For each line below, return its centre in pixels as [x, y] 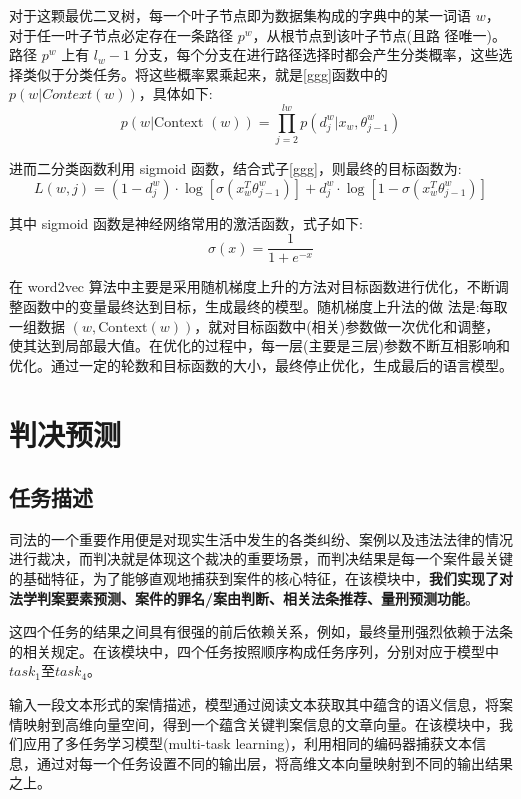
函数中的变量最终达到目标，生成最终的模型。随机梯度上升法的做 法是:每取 [265, 305]
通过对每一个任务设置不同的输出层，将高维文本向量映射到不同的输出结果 [274, 762]
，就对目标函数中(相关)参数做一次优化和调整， [347, 325]
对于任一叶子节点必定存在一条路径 [121, 34]
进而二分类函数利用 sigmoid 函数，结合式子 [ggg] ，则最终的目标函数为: [235, 168]
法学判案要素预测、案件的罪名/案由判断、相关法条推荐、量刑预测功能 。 [244, 597]
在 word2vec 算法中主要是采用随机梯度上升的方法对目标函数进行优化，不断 [252, 286]
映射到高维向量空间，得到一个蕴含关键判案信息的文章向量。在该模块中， [260, 723]
